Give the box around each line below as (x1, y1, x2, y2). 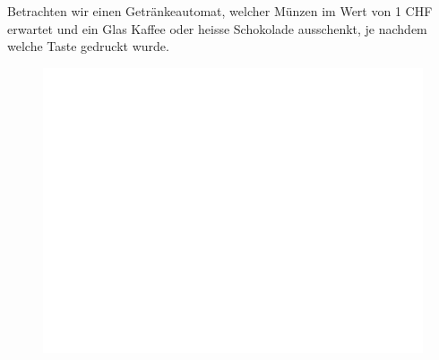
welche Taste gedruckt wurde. (7, 37, 169, 56)
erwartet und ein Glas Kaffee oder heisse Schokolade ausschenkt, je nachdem (7, 19, 427, 38)
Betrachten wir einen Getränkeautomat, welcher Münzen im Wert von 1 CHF (7, 2, 433, 20)
